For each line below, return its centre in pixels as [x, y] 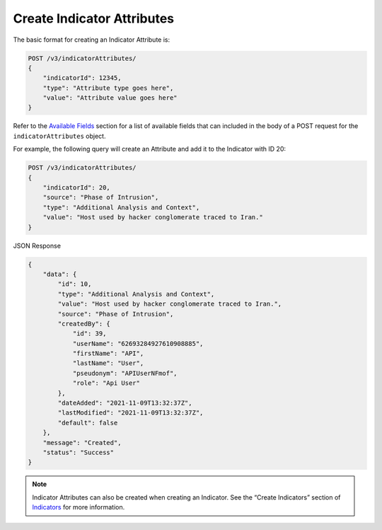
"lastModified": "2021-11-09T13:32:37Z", [131, 413]
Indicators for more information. [79, 507]
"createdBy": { [84, 323]
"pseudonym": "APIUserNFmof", [125, 373]
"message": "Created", [82, 443]
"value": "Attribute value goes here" [110, 98]
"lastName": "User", [108, 363]
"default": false [88, 422]
